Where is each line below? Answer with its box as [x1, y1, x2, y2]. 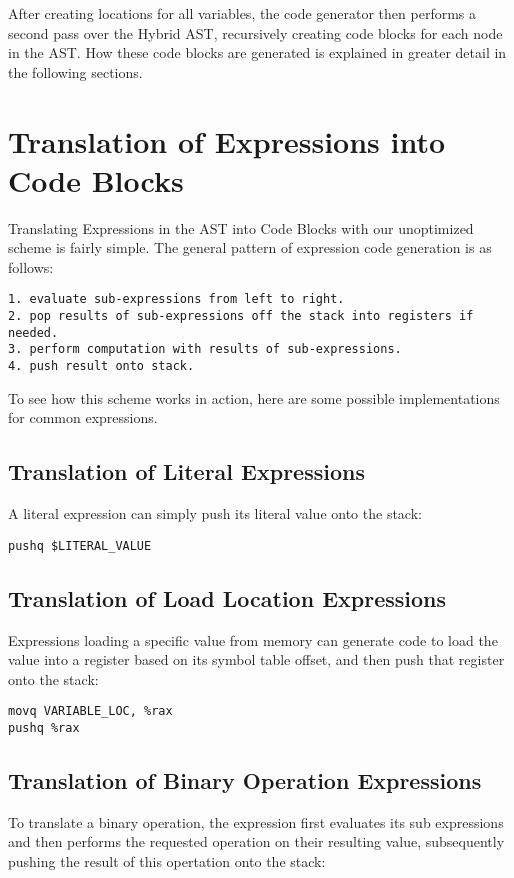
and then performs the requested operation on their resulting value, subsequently [8, 831, 505, 852]
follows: [8, 256, 54, 277]
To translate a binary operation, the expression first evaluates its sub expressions [8, 811, 504, 832]
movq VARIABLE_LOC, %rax [8, 704, 173, 719]
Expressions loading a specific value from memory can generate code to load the [8, 629, 498, 650]
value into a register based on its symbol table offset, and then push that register [8, 649, 505, 670]
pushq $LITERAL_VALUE [8, 538, 152, 553]
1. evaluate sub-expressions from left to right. [8, 292, 345, 307]
